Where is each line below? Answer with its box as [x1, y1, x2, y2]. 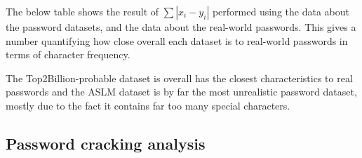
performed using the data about [212, 4, 349, 18]
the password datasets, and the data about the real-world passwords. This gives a [6, 20, 356, 34]
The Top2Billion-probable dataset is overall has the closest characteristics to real [6, 70, 353, 85]
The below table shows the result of [6, 4, 159, 18]
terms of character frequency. [6, 47, 130, 62]
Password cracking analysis [6, 132, 206, 154]
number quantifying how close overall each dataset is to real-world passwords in [6, 33, 348, 48]
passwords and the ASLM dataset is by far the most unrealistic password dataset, [6, 84, 357, 99]
